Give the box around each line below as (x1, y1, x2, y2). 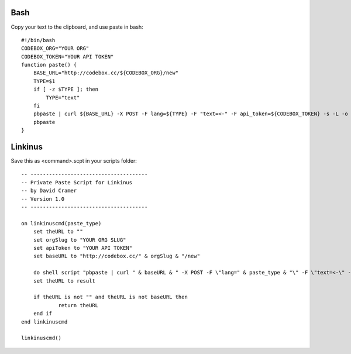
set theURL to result (33, 277, 96, 284)
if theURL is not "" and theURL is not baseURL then (33, 294, 188, 301)
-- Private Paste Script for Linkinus (21, 179, 133, 185)
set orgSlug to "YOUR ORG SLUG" (33, 236, 126, 243)
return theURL (58, 302, 99, 308)
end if (33, 310, 53, 317)
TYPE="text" (46, 94, 80, 101)
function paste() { (21, 61, 77, 68)
